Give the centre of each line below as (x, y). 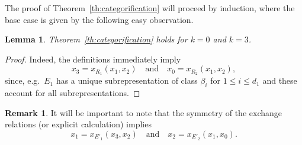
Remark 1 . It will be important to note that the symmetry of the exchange (143, 112)
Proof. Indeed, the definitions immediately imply (93, 59)
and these (280, 80)
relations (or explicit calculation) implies (78, 124)
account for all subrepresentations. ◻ (73, 93)
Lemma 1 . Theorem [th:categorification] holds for (96, 39)
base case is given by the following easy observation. (99, 19)
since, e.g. (23, 80)
